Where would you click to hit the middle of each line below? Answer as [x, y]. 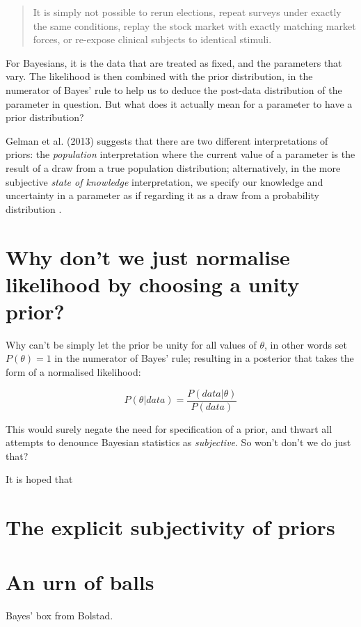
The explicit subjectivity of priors [170, 527]
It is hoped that [39, 479]
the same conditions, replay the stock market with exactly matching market [194, 25]
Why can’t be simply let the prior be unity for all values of [131, 344]
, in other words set [306, 344]
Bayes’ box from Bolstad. [59, 615]
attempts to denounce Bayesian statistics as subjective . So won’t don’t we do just [178, 442]
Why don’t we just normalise [148, 256]
